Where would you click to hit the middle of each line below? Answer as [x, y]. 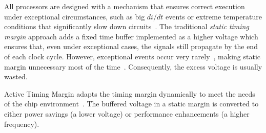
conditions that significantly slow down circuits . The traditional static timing [127, 26]
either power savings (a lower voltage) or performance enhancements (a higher [127, 113]
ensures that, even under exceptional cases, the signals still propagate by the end [131, 46]
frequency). [22, 124]
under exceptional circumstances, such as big [75, 16]
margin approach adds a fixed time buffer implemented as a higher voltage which [131, 36]
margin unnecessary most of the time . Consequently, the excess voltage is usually [133, 66]
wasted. [16, 76]
